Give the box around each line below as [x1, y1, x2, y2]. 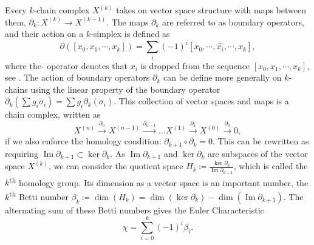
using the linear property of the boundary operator [30, 82, 220, 95]
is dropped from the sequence [140, 59, 250, 72]
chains [5, 82, 28, 95]
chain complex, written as [5, 108, 101, 121]
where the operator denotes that [5, 59, 128, 72]
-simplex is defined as [90, 27, 170, 40]
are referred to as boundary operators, [162, 15, 304, 28]
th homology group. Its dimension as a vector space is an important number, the [9, 174, 309, 189]
